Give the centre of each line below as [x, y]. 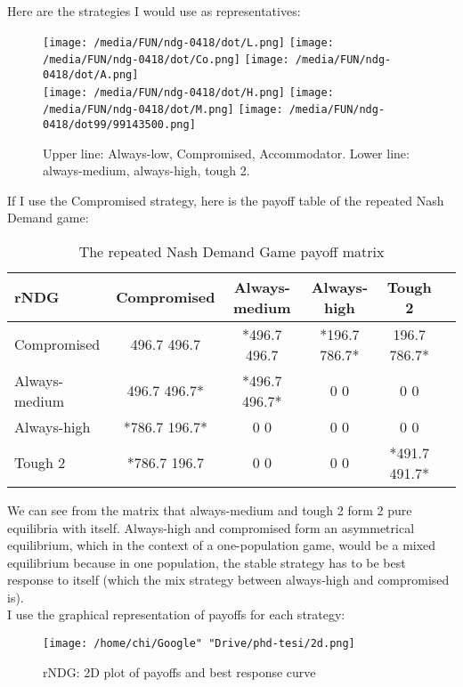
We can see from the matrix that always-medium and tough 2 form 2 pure [210, 509]
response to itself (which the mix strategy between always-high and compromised [228, 580]
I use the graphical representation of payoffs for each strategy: [176, 614]
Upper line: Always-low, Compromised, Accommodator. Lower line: [226, 153]
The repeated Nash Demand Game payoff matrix [231, 251]
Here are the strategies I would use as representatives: [154, 11]
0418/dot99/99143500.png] [119, 124]
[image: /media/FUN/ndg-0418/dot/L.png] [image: [188, 42]
